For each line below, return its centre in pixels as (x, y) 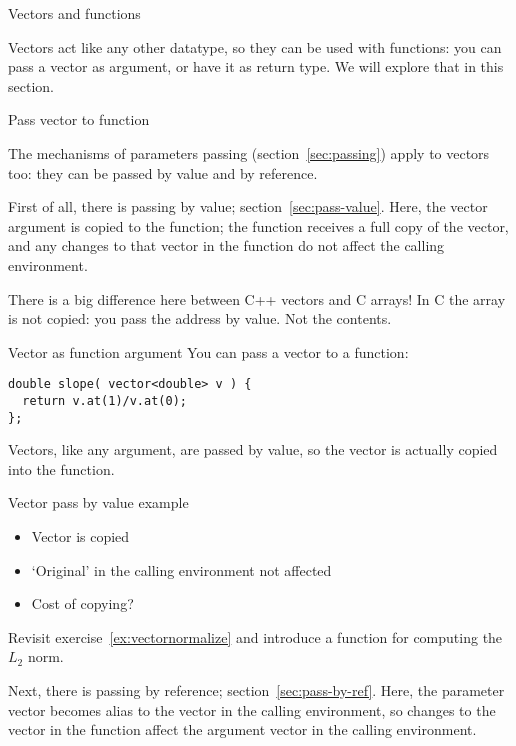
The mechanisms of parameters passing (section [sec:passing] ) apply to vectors (249, 152)
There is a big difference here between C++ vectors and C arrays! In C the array (257, 298)
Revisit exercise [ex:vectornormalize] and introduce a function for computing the (255, 636)
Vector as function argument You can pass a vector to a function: (208, 351)
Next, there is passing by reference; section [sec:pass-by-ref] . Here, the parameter (256, 690)
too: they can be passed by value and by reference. (163, 172)
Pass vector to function (79, 119)
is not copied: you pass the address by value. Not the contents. (200, 318)
